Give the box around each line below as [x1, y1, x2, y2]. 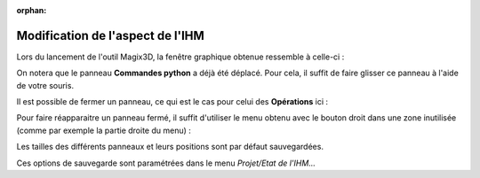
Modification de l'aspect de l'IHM [16, 27, 204, 43]
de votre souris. [16, 80, 75, 90]
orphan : [16, 5, 47, 15]
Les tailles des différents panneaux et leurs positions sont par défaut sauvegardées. [16, 142, 324, 152]
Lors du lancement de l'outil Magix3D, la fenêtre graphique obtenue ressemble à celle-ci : [16, 51, 345, 62]
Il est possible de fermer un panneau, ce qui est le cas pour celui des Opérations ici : [16, 97, 329, 107]
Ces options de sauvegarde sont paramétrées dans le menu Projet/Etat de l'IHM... [16, 158, 316, 168]
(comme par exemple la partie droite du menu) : [16, 125, 191, 135]
